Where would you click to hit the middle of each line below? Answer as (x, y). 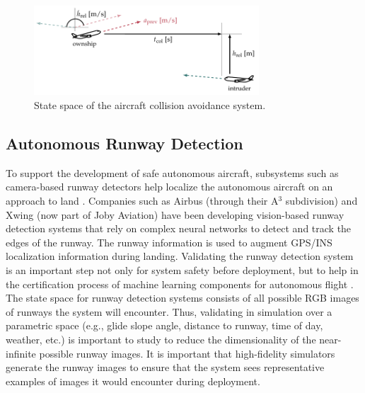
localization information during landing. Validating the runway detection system (180, 256)
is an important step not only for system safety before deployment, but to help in (182, 270)
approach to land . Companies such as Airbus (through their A (142, 201)
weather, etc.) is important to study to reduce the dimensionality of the (161, 339)
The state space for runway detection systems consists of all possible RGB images (182, 298)
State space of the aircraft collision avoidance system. (150, 105)
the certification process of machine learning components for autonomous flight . (180, 284)
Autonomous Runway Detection (124, 143)
